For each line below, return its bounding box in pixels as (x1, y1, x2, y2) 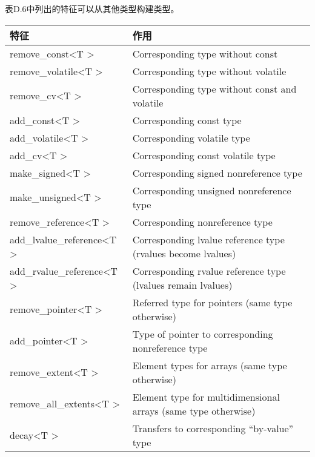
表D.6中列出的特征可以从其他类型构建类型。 (5, 2, 179, 15)
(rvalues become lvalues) (132, 246, 236, 260)
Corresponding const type (132, 113, 242, 127)
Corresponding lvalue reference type (132, 232, 285, 246)
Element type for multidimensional (132, 389, 280, 404)
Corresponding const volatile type (132, 148, 276, 162)
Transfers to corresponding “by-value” (132, 421, 294, 435)
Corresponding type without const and (132, 81, 297, 96)
